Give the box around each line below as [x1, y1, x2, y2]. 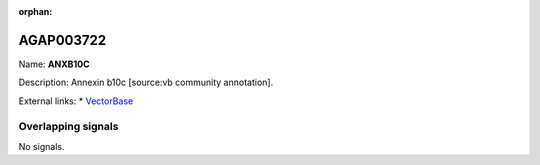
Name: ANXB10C [18, 58, 90, 70]
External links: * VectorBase [18, 95, 134, 107]
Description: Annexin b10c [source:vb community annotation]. [18, 76, 274, 89]
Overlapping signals [18, 120, 119, 134]
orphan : [18, 6, 53, 17]
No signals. [18, 140, 65, 152]
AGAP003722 [18, 31, 107, 49]
